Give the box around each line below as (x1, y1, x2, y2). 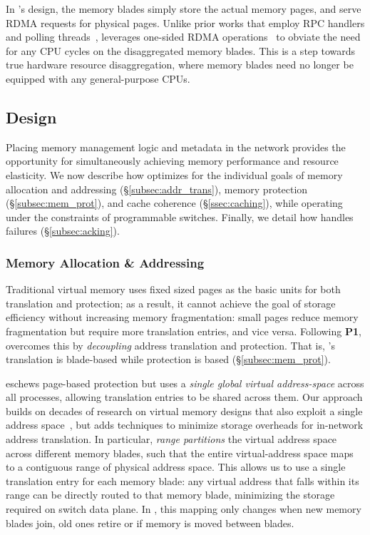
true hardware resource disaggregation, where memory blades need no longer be (6, 57, 354, 72)
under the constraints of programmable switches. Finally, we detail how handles (6, 209, 354, 224)
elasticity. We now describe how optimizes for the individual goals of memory (6, 167, 343, 182)
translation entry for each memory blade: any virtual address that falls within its (6, 473, 359, 488)
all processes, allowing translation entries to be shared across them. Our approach (6, 389, 363, 404)
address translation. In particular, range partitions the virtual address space (6, 432, 337, 447)
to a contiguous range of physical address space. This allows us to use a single (6, 459, 346, 474)
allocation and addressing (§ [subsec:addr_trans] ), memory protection (6, 181, 308, 196)
